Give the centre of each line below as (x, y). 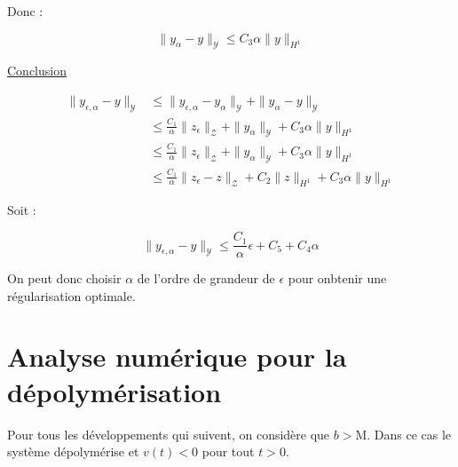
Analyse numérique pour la (177, 356)
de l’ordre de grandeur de (206, 278)
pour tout (228, 451)
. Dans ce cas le (409, 434)
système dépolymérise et (73, 451)
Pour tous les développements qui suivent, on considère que (169, 434)
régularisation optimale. (71, 295)
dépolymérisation (114, 391)
